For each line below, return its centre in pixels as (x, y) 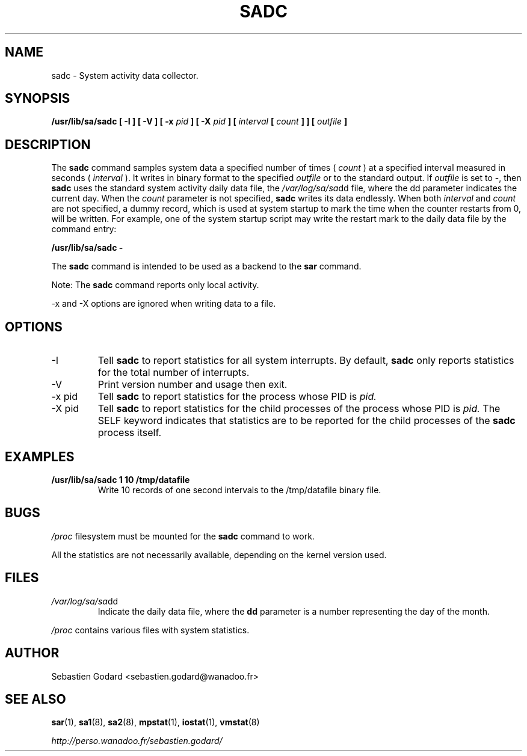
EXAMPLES (40, 456)
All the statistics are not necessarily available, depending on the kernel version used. (219, 555)
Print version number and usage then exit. (193, 385)
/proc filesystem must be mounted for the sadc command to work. (183, 536)
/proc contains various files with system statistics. (150, 630)
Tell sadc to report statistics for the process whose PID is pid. (237, 397)
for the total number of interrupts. (174, 373)
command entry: (84, 229)
